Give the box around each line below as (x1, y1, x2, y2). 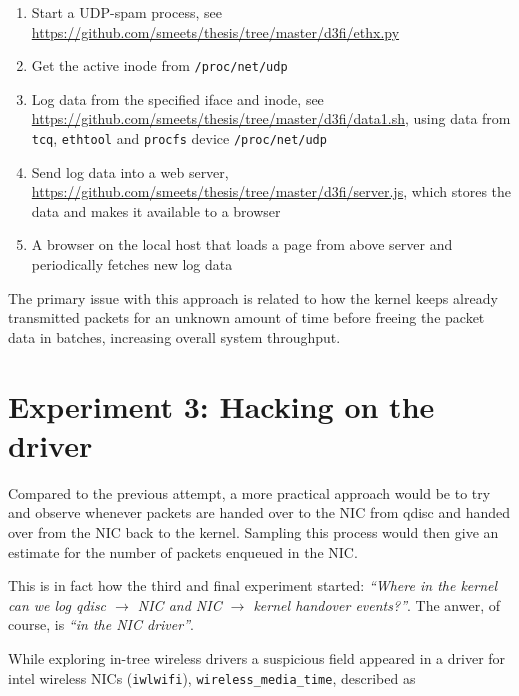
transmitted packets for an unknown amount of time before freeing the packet (8, 307, 485, 328)
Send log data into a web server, (31, 161, 229, 182)
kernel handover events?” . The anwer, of (253, 594, 500, 615)
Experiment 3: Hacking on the (8, 385, 435, 426)
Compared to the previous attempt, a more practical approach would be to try (8, 482, 491, 503)
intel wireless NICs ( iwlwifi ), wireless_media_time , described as (8, 667, 416, 688)
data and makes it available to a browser (31, 200, 281, 221)
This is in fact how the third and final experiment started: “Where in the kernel (8, 575, 498, 596)
